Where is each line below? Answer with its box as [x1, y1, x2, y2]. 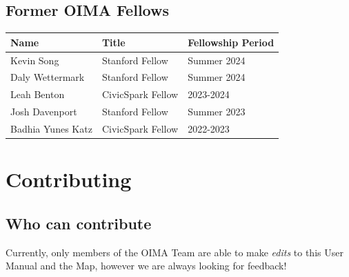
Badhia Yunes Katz [10, 121, 92, 135]
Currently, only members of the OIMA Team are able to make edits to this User [6, 245, 343, 259]
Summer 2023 [188, 104, 246, 119]
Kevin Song [10, 52, 59, 67]
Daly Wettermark [10, 70, 85, 84]
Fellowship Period [188, 35, 275, 49]
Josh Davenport [10, 104, 77, 119]
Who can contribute [6, 212, 152, 233]
